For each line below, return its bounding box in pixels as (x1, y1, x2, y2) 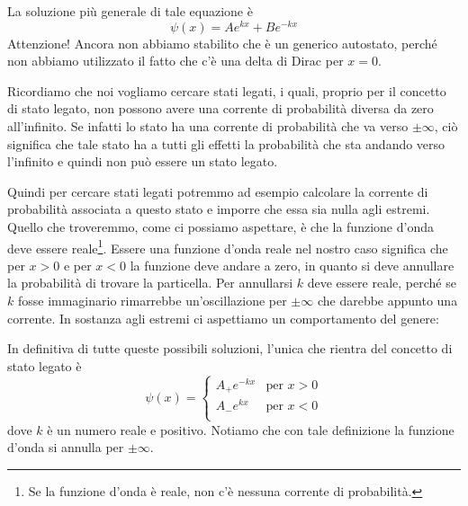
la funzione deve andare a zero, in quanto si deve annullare (130, 255, 454, 274)
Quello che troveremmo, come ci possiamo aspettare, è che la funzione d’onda (7, 217, 434, 236)
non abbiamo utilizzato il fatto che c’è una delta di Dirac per (7, 51, 344, 70)
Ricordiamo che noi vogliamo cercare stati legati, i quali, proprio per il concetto (7, 81, 446, 100)
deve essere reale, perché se (307, 273, 456, 292)
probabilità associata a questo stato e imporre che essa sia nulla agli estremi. (7, 200, 430, 218)
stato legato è (7, 356, 82, 375)
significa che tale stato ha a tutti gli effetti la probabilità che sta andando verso (7, 134, 445, 153)
